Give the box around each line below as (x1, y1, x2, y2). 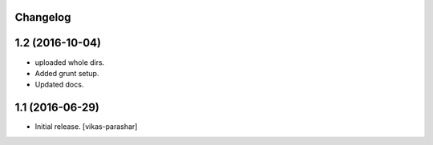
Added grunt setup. (34, 68, 99, 78)
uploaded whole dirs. (34, 57, 105, 67)
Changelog (14, 10, 71, 24)
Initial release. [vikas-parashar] (34, 122, 138, 131)
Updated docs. (34, 80, 84, 90)
